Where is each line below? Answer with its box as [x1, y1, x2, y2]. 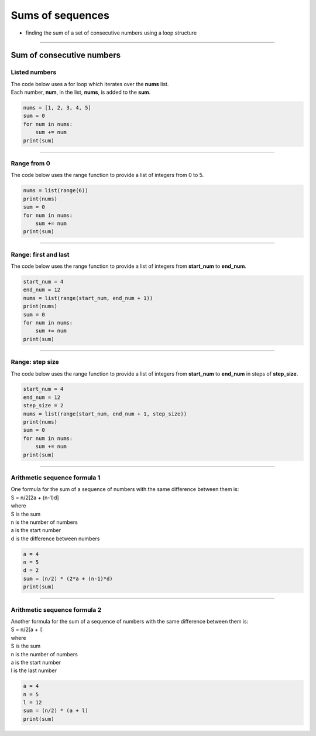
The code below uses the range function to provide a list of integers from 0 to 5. [11, 172, 204, 179]
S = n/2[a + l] [11, 626, 43, 633]
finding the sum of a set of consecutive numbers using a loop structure [25, 29, 197, 36]
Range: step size [11, 358, 60, 366]
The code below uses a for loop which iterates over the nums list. [11, 80, 169, 87]
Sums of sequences [11, 9, 109, 22]
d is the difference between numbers [11, 535, 100, 542]
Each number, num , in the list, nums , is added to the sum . [11, 88, 151, 96]
